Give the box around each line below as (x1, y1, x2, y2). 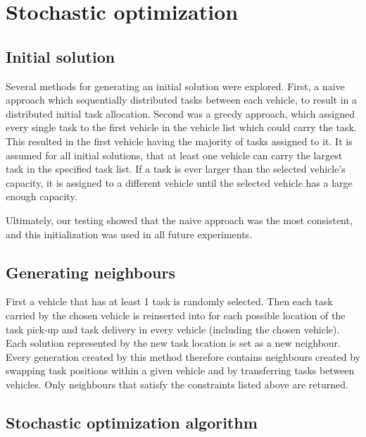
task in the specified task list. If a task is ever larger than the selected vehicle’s (6, 161, 346, 176)
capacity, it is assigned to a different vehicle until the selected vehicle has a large (6, 175, 353, 190)
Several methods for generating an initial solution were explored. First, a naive (6, 78, 345, 93)
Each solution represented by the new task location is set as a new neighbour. (6, 336, 341, 350)
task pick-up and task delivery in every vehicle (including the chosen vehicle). (6, 321, 340, 336)
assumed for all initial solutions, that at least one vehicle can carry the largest (6, 147, 343, 162)
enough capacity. (6, 189, 77, 204)
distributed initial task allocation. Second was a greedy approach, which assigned (6, 106, 355, 121)
